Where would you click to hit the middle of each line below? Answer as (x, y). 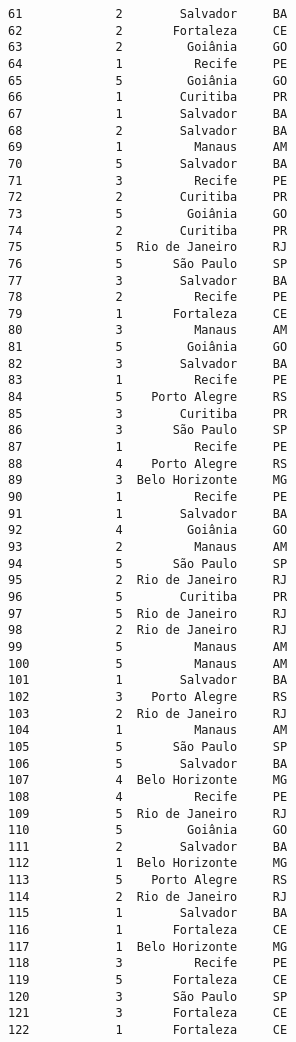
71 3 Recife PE (148, 180)
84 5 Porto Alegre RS (148, 397)
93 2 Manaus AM (148, 547)
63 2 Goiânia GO (148, 47)
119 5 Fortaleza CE (148, 980)
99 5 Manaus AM (148, 646)
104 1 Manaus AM (148, 730)
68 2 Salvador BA (148, 130)
